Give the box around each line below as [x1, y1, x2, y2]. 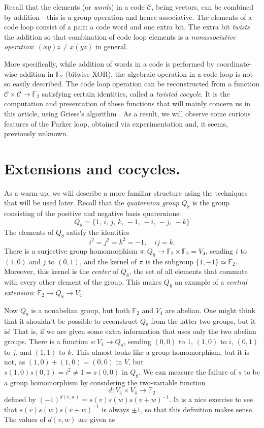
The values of [4, 414, 46, 424]
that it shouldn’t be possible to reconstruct [4, 315, 138, 326]
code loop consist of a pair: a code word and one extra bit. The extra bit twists [4, 21, 250, 32]
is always [102, 404, 129, 414]
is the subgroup [145, 256, 193, 266]
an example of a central [175, 277, 247, 287]
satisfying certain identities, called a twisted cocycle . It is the [42, 88, 230, 99]
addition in [19, 68, 54, 79]
